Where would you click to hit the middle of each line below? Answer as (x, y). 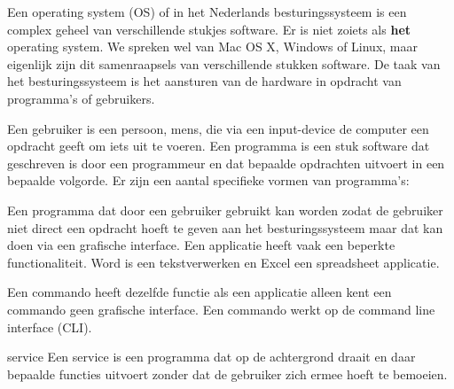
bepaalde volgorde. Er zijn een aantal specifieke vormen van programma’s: (208, 180)
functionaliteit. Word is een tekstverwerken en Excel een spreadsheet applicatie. (223, 262)
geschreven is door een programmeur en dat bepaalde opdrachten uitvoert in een (226, 163)
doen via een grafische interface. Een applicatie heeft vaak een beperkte (201, 245)
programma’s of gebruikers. (81, 98)
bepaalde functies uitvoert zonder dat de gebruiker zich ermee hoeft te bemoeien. (227, 373)
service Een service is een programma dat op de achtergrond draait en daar (211, 357)
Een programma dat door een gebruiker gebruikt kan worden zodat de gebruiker (225, 210)
